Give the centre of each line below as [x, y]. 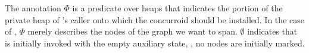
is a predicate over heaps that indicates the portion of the [177, 8]
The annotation [33, 8]
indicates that [272, 31]
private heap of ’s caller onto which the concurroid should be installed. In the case [154, 19]
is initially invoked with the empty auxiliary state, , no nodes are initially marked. [155, 43]
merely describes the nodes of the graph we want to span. [132, 31]
